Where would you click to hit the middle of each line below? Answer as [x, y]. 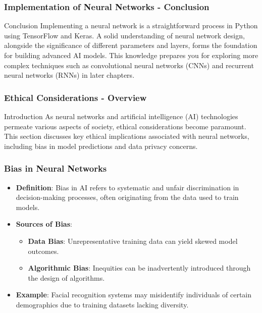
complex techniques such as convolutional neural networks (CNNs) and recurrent [129, 65]
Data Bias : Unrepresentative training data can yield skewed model [133, 241]
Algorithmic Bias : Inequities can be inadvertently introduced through [139, 268]
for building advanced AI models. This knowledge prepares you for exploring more [131, 55]
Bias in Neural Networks [56, 168]
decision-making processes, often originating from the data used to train [127, 197]
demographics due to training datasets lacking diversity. [102, 304]
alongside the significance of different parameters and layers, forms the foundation [131, 45]
